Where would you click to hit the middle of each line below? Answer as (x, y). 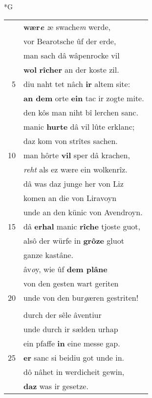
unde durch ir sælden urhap (71, 329)
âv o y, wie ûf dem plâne (65, 269)
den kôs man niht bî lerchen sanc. (81, 112)
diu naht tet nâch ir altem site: (77, 84)
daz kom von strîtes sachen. (71, 141)
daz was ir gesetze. (56, 386)
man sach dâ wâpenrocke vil (72, 55)
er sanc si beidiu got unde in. (74, 357)
